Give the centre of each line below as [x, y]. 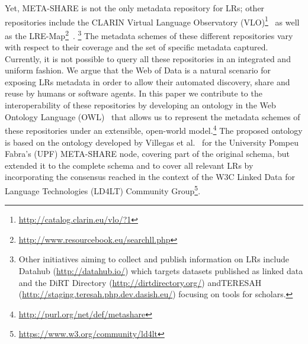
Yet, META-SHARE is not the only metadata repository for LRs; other [135, 8]
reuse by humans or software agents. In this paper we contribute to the [134, 93]
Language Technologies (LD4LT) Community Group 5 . [103, 189]
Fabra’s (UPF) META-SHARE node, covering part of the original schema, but [147, 154]
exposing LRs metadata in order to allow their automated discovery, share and [147, 81]
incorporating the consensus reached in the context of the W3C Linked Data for [150, 177]
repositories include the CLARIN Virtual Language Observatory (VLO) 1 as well [152, 21]
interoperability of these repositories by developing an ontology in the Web [140, 105]
